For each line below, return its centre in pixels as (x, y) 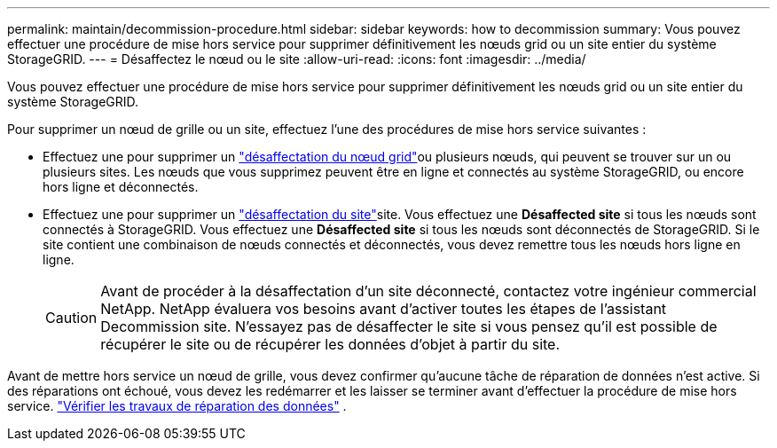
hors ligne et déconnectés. (121, 187)
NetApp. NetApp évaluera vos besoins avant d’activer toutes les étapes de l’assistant (384, 309)
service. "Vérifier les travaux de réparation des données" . (177, 406)
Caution (71, 318)
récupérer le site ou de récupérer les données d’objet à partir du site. (330, 344)
